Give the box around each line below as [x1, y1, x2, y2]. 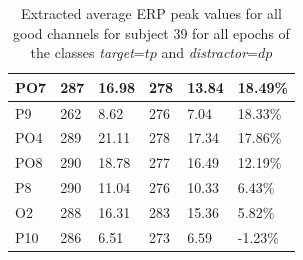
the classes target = [30, 42, 145, 63]
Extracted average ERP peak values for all [21, 3, 282, 23]
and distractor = [161, 42, 258, 63]
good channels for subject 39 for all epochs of [13, 22, 290, 43]
